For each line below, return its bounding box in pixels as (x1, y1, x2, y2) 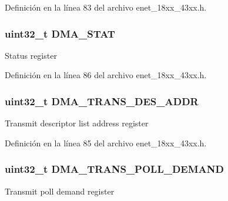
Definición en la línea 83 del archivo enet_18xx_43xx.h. (5, 1, 207, 13)
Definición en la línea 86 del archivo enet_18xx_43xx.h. (5, 69, 207, 81)
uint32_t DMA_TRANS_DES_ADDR (5, 93, 199, 108)
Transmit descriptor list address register (5, 117, 149, 129)
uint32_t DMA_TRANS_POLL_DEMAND (5, 162, 224, 176)
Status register (5, 49, 57, 61)
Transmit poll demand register (5, 185, 115, 197)
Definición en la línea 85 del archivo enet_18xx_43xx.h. (5, 136, 207, 149)
